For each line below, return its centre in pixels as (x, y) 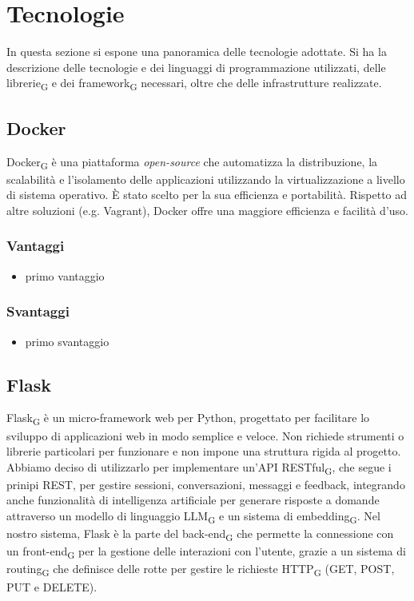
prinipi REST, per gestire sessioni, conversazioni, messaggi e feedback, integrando (206, 484)
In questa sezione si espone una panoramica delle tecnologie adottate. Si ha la (197, 52)
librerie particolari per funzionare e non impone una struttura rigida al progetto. (204, 451)
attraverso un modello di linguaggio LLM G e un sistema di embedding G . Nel (193, 517)
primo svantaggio (67, 341)
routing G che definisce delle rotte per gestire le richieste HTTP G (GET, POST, (201, 570)
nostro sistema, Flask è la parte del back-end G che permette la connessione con (200, 534)
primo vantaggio (65, 275)
